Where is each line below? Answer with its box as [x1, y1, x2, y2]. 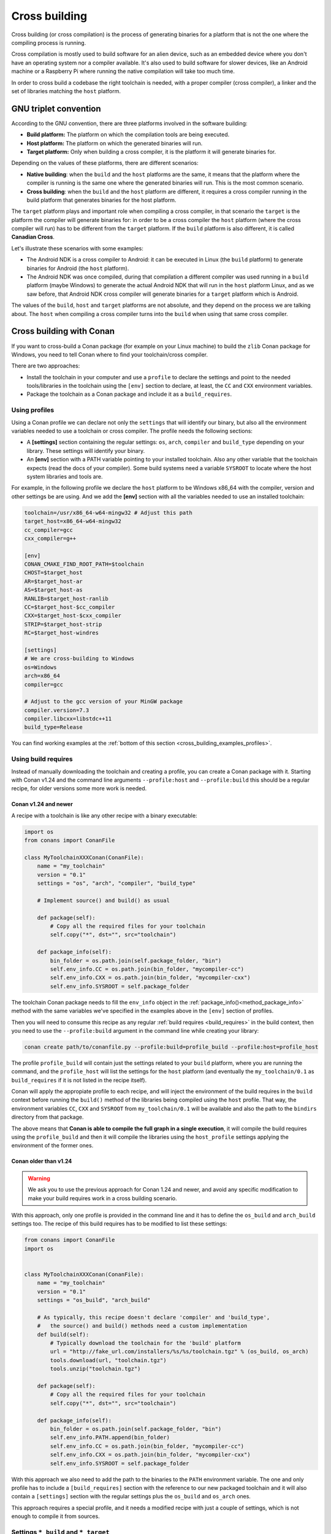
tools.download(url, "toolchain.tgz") [50, 1357, 167, 1363]
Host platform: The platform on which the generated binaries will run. [26, 139, 203, 147]
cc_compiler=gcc [24, 526, 74, 533]
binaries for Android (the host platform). [26, 264, 129, 272]
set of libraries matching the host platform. [11, 87, 121, 94]
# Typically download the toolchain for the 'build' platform [50, 1339, 242, 1347]
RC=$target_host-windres [24, 630, 99, 636]
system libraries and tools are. [26, 472, 103, 480]
